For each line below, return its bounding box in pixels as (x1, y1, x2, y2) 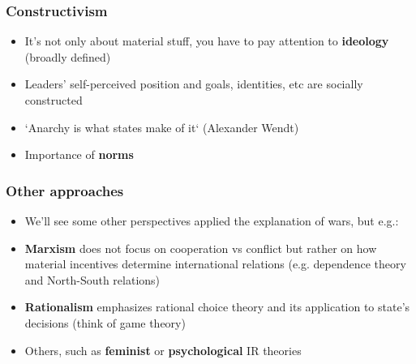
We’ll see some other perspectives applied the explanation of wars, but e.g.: (24, 212, 399, 229)
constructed (24, 92, 83, 108)
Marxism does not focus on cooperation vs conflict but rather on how (24, 239, 377, 256)
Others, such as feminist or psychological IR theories (24, 341, 302, 358)
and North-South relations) (24, 271, 161, 288)
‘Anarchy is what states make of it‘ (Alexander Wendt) (24, 118, 299, 135)
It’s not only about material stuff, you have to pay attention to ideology (24, 32, 389, 49)
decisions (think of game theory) (24, 314, 186, 331)
